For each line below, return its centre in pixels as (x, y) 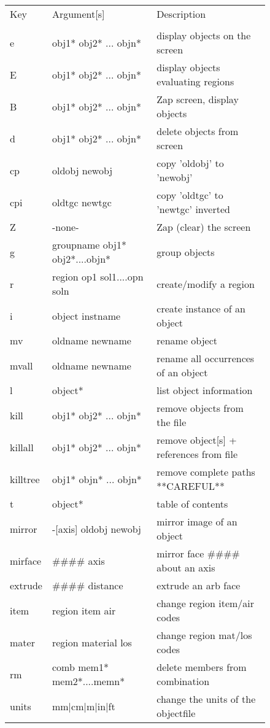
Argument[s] (78, 14)
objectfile (176, 713)
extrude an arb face (199, 585)
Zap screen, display (198, 99)
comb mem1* (80, 667)
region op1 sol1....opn (98, 277)
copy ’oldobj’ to (190, 163)
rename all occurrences (206, 358)
